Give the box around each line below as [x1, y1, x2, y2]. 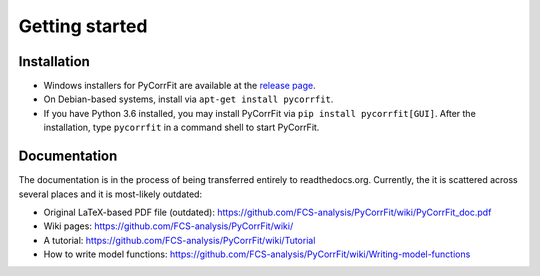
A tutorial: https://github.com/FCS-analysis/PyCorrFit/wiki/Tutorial [43, 234, 316, 246]
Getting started [18, 15, 148, 37]
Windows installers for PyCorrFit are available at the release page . [43, 80, 316, 92]
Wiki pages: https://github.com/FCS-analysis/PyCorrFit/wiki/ [43, 220, 294, 232]
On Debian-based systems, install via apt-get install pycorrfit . [43, 93, 334, 105]
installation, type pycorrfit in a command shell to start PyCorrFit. [43, 121, 320, 134]
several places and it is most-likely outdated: [18, 188, 203, 200]
